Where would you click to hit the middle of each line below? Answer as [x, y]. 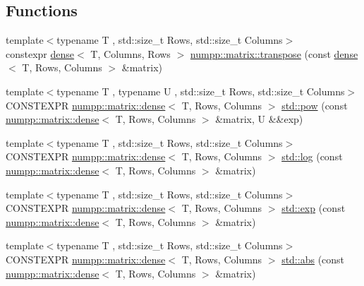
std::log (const [312, 156]
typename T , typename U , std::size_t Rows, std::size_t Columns [201, 91]
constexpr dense [40, 53]
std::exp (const [314, 208]
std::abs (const [313, 259]
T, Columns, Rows [131, 53]
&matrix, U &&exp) [259, 119]
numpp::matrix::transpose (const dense [274, 53]
